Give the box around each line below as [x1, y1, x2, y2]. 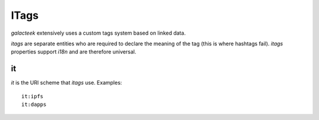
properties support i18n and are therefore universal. [11, 48, 136, 55]
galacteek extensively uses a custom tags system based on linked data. [11, 29, 186, 36]
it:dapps [21, 101, 47, 108]
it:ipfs [21, 93, 44, 99]
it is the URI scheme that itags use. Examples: [11, 79, 122, 86]
